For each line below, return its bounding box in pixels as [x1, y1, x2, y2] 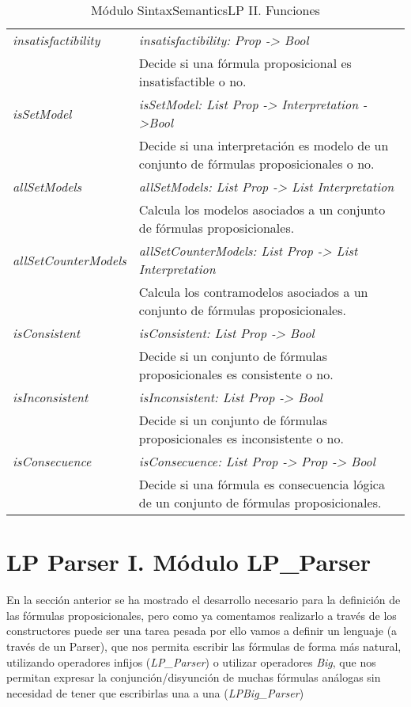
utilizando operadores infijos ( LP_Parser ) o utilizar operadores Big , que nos [6, 653, 376, 670]
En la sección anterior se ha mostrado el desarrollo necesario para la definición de [6, 591, 401, 608]
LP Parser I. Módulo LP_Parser [6, 545, 371, 578]
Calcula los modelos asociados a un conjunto [138, 200, 386, 219]
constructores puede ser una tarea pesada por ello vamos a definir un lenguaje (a [6, 622, 398, 639]
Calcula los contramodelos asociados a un [138, 283, 368, 301]
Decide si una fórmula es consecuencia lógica [138, 475, 385, 493]
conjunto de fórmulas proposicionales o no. [138, 154, 375, 173]
